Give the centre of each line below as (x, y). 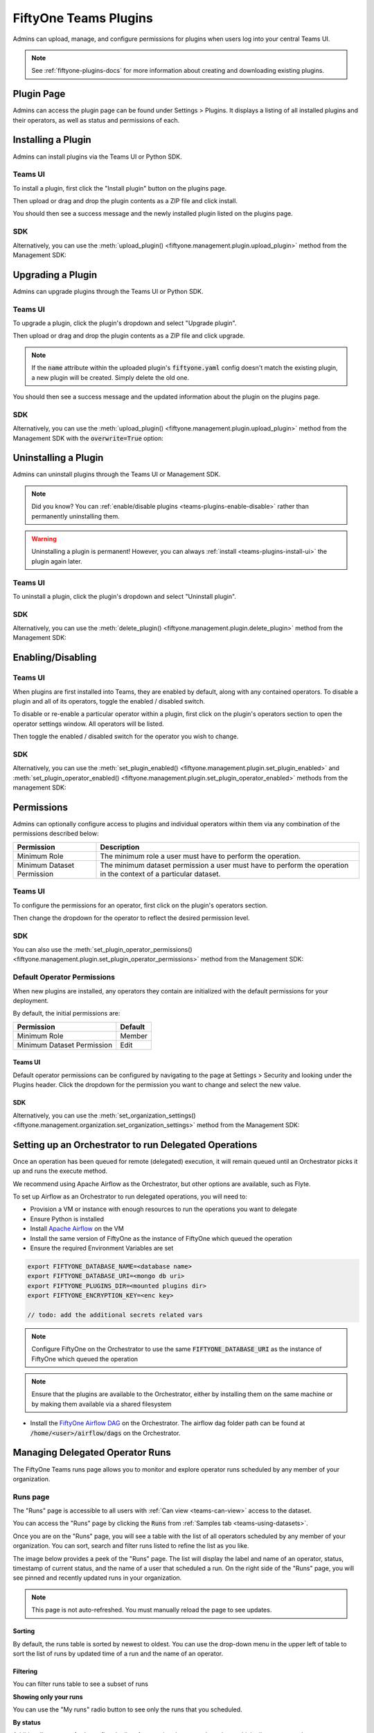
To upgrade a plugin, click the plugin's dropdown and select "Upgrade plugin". (125, 323)
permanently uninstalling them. (76, 516)
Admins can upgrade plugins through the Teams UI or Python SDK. (108, 291)
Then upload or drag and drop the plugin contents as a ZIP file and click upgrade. (129, 336)
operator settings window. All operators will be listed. (88, 724)
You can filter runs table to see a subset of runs (81, 1684)
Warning (44, 539)
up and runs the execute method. (60, 1171)
